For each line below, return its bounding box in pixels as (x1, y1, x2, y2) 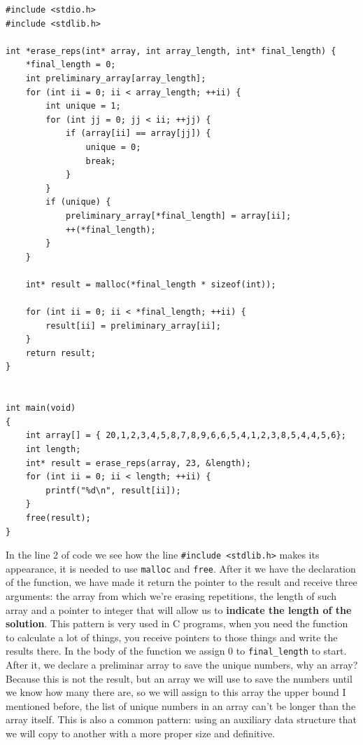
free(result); (25, 512, 91, 523)
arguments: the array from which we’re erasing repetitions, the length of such (6, 589, 337, 603)
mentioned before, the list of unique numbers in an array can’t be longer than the (6, 698, 356, 713)
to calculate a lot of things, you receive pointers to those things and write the (6, 629, 338, 644)
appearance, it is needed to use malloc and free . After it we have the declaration (6, 561, 356, 575)
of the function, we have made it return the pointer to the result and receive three (6, 575, 357, 589)
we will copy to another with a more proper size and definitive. (6, 726, 276, 741)
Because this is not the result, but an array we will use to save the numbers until (6, 671, 353, 685)
